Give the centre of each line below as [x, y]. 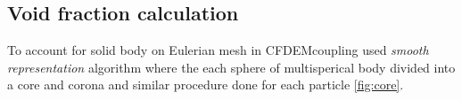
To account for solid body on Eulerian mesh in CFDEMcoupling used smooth [218, 50]
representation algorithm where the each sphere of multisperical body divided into [231, 67]
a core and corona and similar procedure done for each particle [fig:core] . [206, 85]
